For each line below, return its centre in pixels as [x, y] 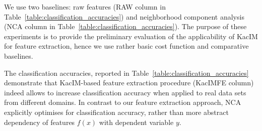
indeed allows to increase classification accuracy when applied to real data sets [125, 92]
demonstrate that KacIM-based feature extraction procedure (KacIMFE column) [129, 83]
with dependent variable [136, 122]
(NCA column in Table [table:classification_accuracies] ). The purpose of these [125, 26]
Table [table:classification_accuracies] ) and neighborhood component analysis [124, 16]
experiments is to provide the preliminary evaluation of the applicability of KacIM [131, 36]
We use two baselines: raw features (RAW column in [85, 7]
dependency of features [40, 122]
